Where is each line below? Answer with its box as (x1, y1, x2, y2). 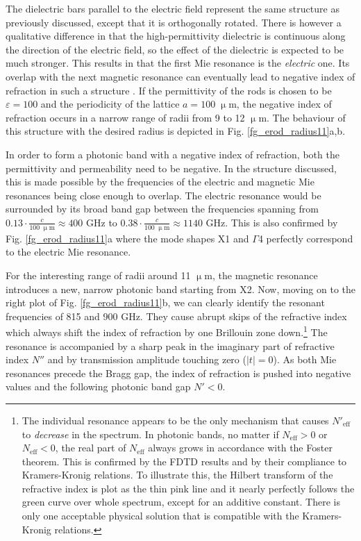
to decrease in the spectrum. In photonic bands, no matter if (22, 426, 279, 441)
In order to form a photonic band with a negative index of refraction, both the (6, 147, 339, 161)
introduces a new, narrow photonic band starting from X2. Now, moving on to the (6, 281, 355, 296)
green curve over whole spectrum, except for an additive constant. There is (22, 494, 340, 509)
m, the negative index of (228, 97, 332, 111)
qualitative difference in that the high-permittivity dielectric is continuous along (6, 28, 346, 43)
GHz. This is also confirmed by (205, 215, 338, 229)
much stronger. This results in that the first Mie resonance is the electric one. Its (6, 56, 350, 70)
